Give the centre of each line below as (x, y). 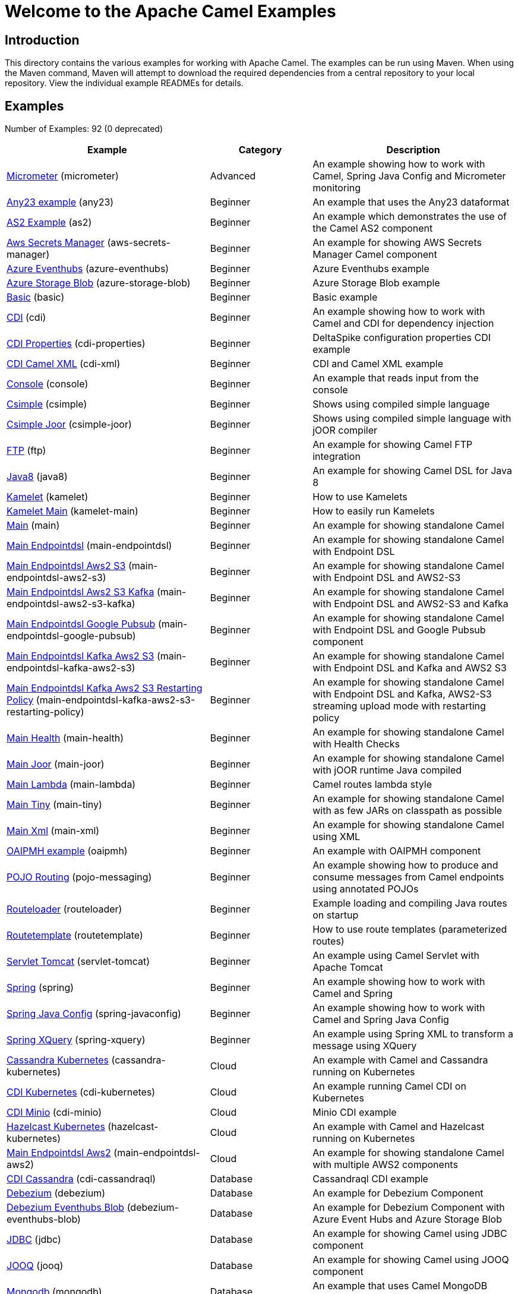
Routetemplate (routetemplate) (75, 935)
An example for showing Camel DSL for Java (412, 471)
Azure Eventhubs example (371, 269)
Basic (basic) (36, 297)
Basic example (345, 297)
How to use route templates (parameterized (410, 930)
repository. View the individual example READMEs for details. (124, 83)
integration (337, 457)
